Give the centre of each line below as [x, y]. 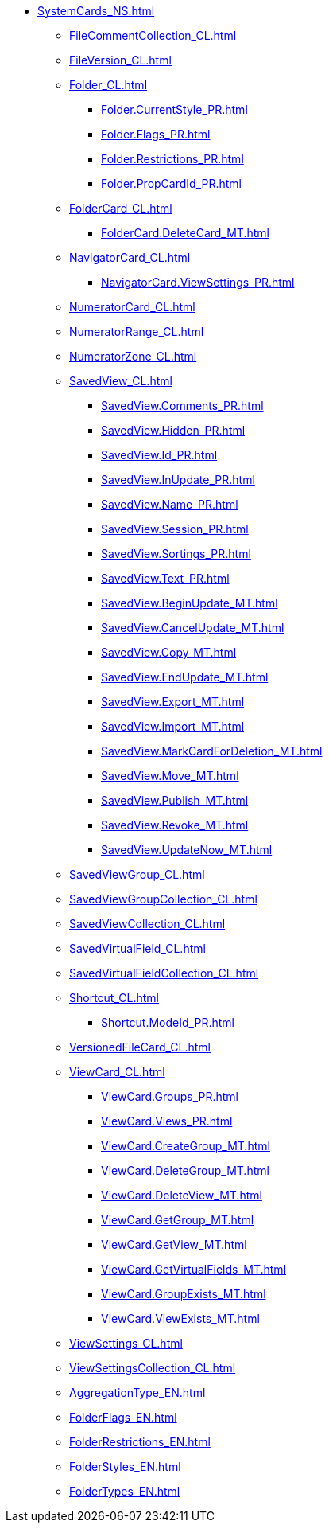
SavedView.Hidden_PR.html [173, 430]
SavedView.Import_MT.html [173, 726]
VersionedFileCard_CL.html [140, 1047]
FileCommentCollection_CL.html [153, 35]
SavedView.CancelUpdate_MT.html [193, 628]
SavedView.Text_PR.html [165, 578]
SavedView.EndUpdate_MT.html [185, 677]
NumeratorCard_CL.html [132, 307]
